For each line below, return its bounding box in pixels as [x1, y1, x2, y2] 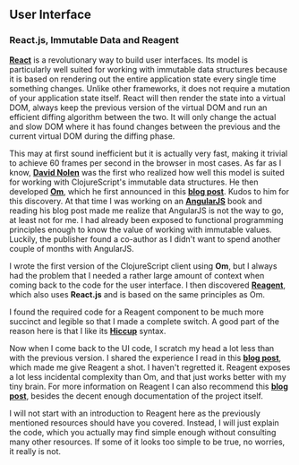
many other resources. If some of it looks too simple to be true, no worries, [9, 436, 286, 447]
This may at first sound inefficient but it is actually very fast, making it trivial [9, 148, 288, 159]
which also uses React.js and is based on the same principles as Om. [9, 288, 266, 299]
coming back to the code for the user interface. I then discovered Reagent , [9, 280, 286, 290]
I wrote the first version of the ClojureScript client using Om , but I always [9, 260, 278, 271]
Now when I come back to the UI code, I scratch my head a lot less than [9, 342, 275, 353]
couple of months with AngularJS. [9, 243, 134, 254]
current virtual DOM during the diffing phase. [9, 130, 175, 142]
